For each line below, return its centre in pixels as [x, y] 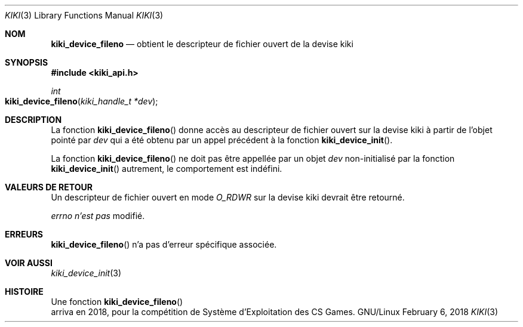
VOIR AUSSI [29, 263]
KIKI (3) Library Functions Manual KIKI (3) [84, 15]
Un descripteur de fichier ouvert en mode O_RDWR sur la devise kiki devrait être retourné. [228, 197]
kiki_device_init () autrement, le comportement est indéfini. [167, 169]
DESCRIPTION [33, 120]
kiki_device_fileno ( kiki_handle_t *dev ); [81, 101]
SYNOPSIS [27, 62]
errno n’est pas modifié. [98, 216]
